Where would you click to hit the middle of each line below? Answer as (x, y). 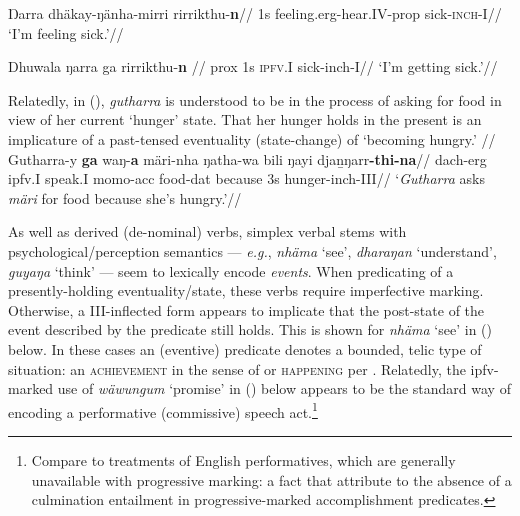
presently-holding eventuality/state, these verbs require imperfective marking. (246, 290)
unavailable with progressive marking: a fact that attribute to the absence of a (271, 479)
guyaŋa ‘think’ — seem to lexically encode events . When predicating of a (231, 270)
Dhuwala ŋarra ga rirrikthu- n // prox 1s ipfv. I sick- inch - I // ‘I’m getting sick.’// (253, 66)
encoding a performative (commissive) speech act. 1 (163, 410)
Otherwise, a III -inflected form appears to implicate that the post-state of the (246, 309)
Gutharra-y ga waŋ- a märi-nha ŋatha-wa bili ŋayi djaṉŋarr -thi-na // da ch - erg (247, 158)
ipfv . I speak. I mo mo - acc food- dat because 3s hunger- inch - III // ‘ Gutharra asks (246, 178)
